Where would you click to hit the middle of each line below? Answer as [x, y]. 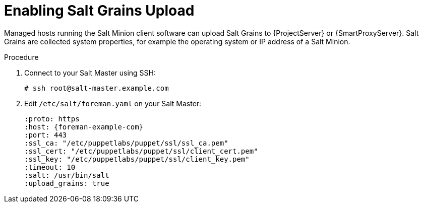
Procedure [21, 57]
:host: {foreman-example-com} [84, 127]
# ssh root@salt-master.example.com [97, 88]
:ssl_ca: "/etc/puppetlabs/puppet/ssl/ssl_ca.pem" [126, 143]
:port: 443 [46, 135]
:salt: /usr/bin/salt [67, 175]
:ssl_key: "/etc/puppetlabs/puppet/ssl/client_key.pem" [137, 159]
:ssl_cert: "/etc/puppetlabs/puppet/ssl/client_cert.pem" [141, 151]
